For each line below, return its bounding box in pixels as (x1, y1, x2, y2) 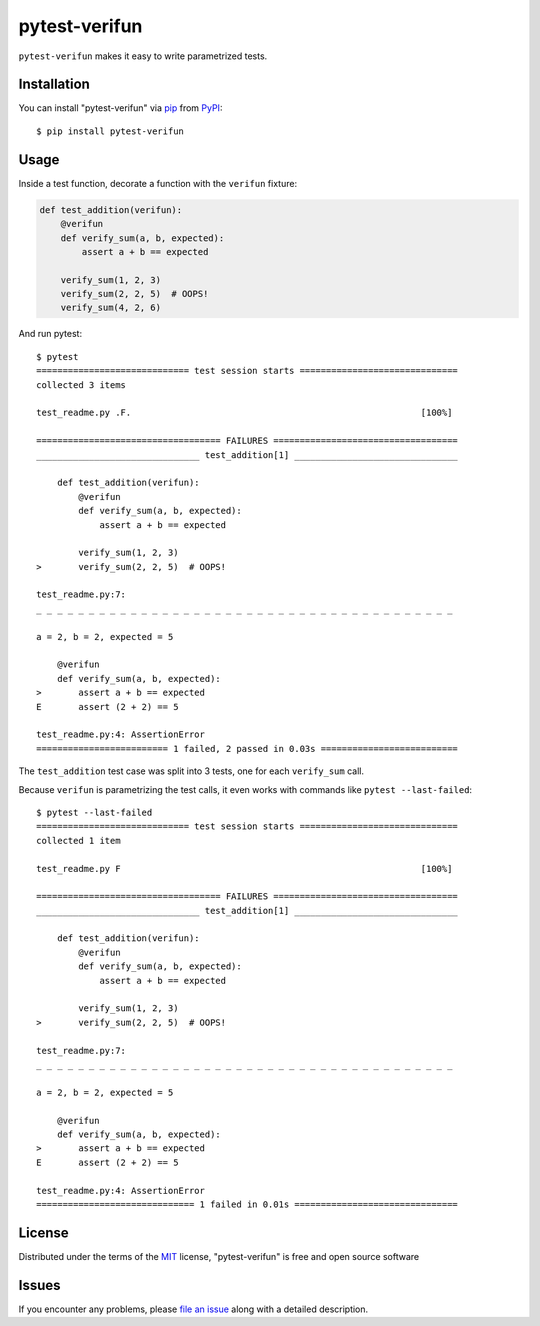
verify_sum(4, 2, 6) (60, 302, 162, 314)
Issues (18, 1276, 61, 1294)
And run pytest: (18, 328, 83, 340)
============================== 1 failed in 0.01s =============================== (36, 1198, 459, 1210)
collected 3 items (36, 379, 127, 390)
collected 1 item (36, 835, 121, 846)
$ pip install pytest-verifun (36, 125, 185, 137)
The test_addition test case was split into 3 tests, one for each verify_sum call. (18, 765, 365, 777)
